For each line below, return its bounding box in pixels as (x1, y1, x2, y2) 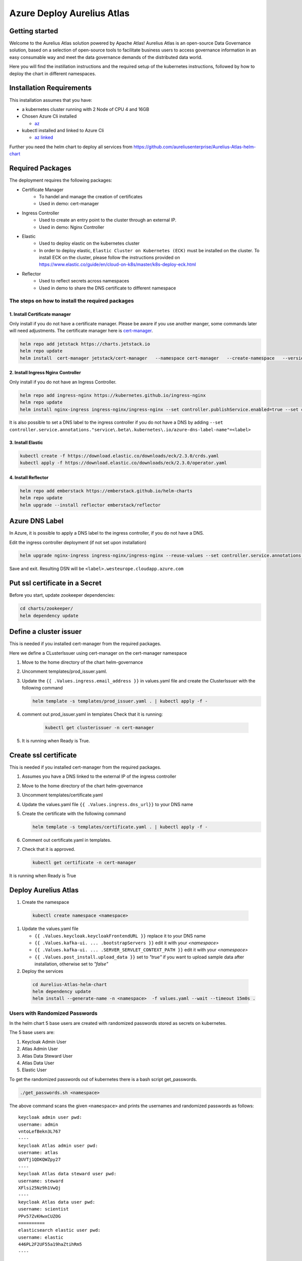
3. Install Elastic (9, 439, 43, 445)
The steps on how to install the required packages (9, 298, 134, 305)
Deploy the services (22, 968, 63, 974)
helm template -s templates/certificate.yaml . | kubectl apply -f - (32, 824, 208, 830)
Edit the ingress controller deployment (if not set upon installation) (9, 539, 147, 545)
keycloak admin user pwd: (18, 1115, 83, 1120)
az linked (34, 134, 53, 141)
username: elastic (18, 1234, 64, 1240)
